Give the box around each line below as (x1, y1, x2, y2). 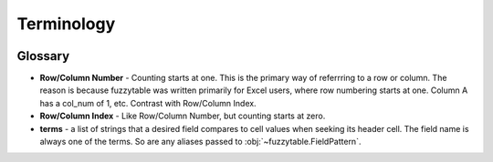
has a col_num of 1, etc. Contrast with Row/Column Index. (39, 97, 257, 108)
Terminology (16, 14, 116, 34)
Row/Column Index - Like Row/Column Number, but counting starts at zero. (39, 110, 326, 122)
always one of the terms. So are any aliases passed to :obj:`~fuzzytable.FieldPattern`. (39, 137, 362, 147)
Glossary (16, 48, 70, 64)
